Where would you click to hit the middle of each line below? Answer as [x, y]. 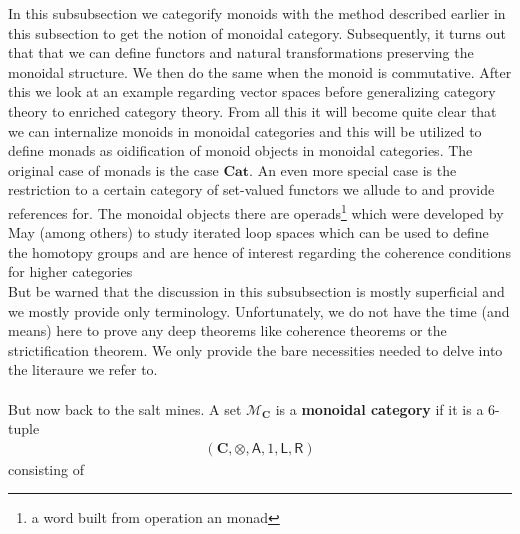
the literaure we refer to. [83, 369]
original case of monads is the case [113, 169]
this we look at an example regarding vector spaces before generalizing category [252, 91]
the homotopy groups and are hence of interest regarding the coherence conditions [259, 251]
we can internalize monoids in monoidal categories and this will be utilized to [245, 130]
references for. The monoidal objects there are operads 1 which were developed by [256, 211]
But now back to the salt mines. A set [125, 408]
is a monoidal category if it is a [379, 408]
